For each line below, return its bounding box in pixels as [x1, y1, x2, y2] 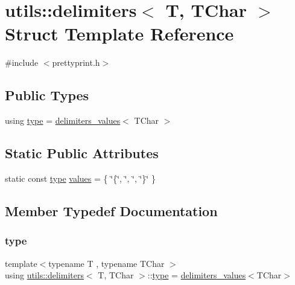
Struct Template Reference [5, 21, 234, 46]
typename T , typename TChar [48, 257, 165, 269]
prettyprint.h [52, 56, 100, 69]
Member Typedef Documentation [5, 201, 218, 220]
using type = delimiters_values [5, 114, 121, 127]
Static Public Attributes [5, 144, 159, 162]
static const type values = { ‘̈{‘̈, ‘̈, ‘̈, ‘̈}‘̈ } [5, 171, 156, 184]
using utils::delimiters [5, 269, 84, 281]
